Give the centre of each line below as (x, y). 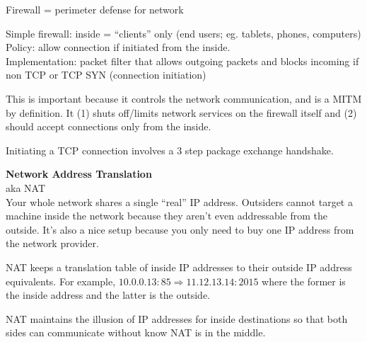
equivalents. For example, (61, 281)
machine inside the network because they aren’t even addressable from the (167, 216)
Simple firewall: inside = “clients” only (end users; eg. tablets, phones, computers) (183, 33)
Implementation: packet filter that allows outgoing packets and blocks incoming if (182, 61)
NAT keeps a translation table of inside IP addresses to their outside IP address (179, 267)
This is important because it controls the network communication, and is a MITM (184, 98)
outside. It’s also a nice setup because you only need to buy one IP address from (180, 229)
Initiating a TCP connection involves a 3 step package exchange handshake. (170, 150)
